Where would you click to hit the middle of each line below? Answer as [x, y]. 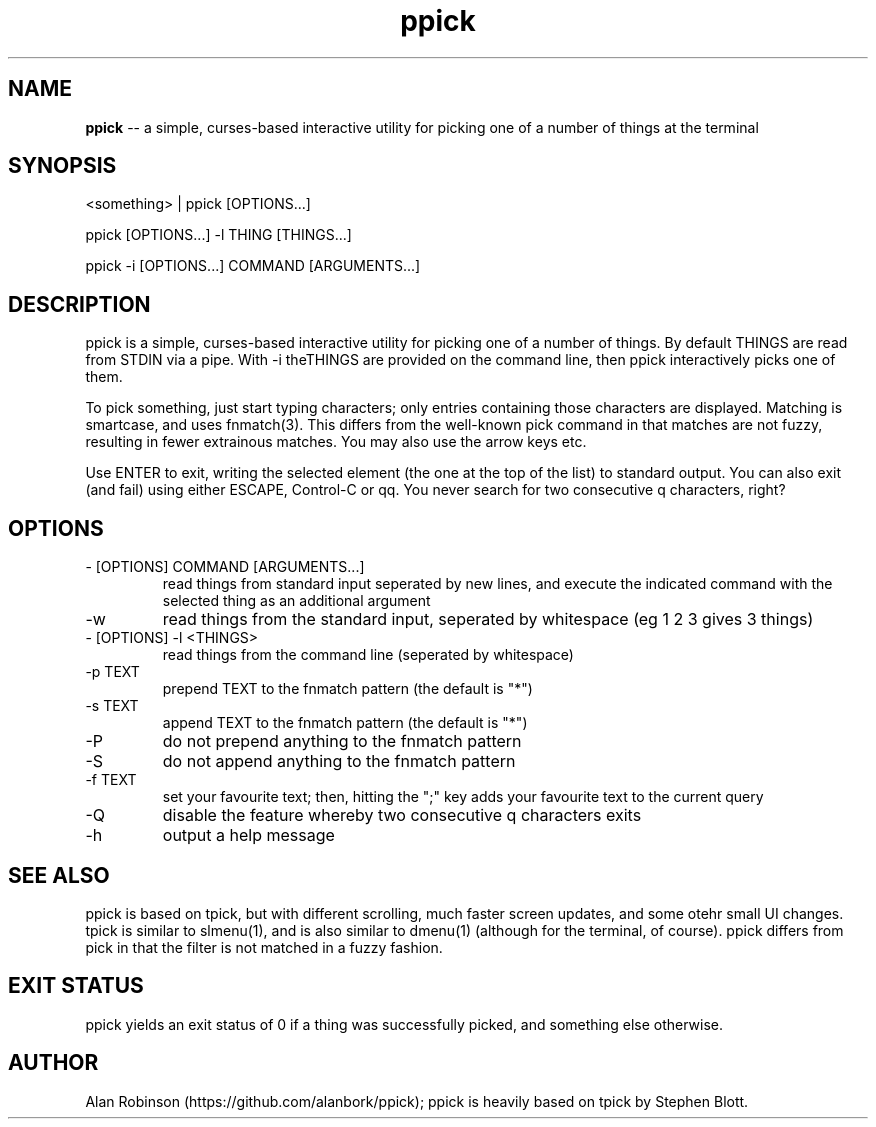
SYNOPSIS [62, 166]
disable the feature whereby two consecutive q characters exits [402, 815]
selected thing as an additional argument [296, 601]
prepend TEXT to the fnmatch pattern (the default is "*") [347, 689]
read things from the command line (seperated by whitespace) [368, 655]
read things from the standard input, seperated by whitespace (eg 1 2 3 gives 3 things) [488, 619]
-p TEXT [112, 672]
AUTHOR [53, 1063]
